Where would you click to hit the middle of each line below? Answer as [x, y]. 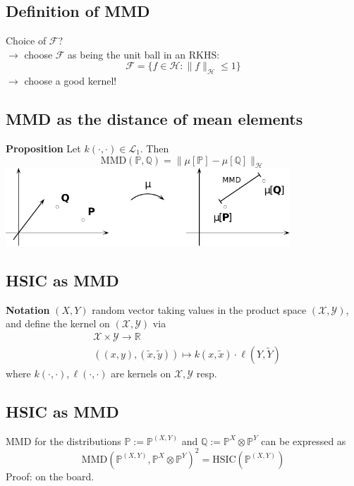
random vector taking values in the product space [199, 309]
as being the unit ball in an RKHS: [144, 54]
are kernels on [141, 373]
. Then [154, 148]
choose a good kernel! [71, 81]
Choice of [26, 41]
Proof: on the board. [50, 476]
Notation [28, 309]
